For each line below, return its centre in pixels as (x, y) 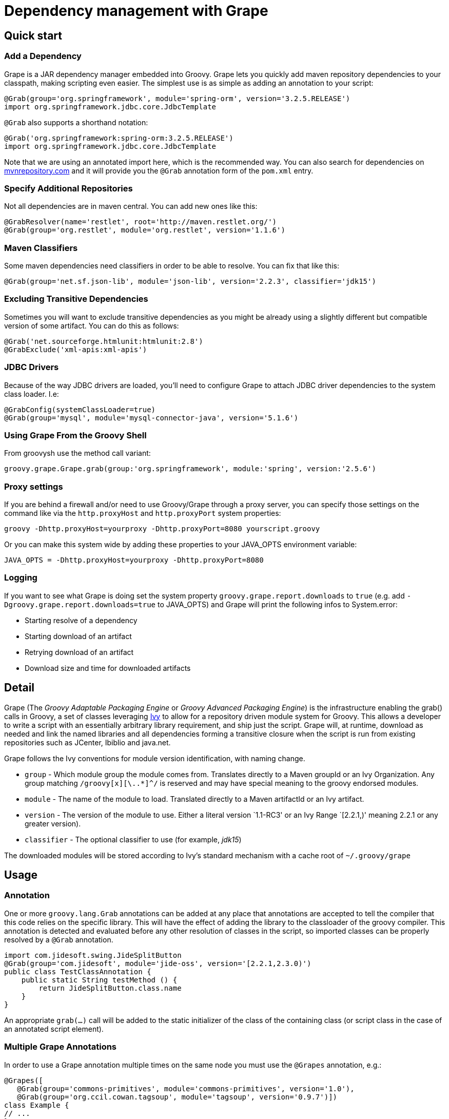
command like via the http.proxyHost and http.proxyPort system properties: (143, 513)
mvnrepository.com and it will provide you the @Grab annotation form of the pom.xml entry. (159, 170)
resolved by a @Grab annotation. (59, 939)
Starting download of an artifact (78, 636)
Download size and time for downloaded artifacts (108, 668)
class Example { (37, 1105)
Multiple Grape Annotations (61, 1047)
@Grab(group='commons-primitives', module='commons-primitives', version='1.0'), (186, 1088)
